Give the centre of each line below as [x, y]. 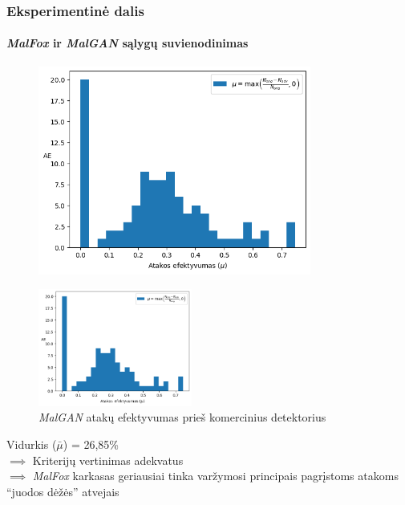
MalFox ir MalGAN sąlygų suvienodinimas [128, 43]
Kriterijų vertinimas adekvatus [108, 460]
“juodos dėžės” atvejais [63, 491]
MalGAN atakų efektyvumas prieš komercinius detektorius [182, 417]
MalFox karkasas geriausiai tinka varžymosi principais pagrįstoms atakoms [215, 476]
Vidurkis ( [32, 444]
